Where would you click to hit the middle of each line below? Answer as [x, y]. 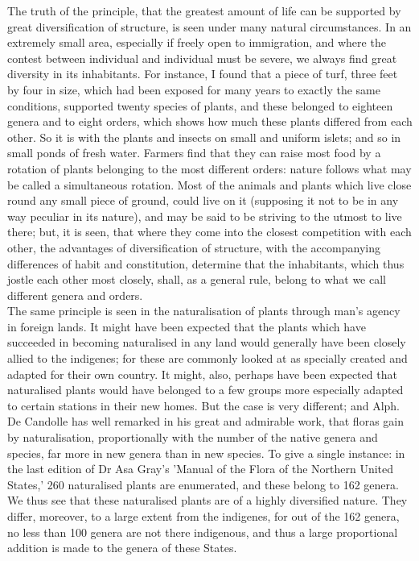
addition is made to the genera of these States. [122, 548]
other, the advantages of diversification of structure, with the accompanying [194, 247]
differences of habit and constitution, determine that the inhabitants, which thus [206, 263]
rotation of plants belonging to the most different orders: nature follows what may [209, 168]
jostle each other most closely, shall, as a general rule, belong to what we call [197, 279]
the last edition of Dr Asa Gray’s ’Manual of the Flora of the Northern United [201, 469]
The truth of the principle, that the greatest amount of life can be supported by [204, 10]
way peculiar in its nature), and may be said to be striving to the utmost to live [205, 216]
